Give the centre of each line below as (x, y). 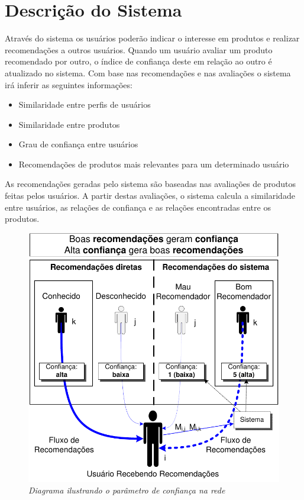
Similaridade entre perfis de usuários (85, 104)
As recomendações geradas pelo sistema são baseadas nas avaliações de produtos (151, 184)
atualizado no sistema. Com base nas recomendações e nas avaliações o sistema (148, 72)
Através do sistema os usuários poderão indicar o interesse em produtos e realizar (152, 38)
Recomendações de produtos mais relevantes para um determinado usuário (154, 164)
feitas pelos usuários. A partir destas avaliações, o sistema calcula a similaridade (150, 196)
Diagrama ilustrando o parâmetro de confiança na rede (127, 490)
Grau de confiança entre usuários (78, 144)
